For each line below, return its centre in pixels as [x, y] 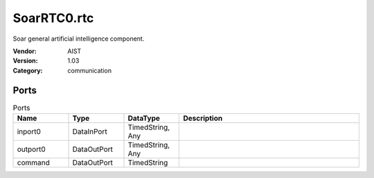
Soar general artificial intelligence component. [79, 39]
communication [90, 70]
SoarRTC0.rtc [53, 18]
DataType [144, 118]
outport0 [32, 149]
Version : [25, 61]
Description [203, 118]
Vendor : [25, 51]
